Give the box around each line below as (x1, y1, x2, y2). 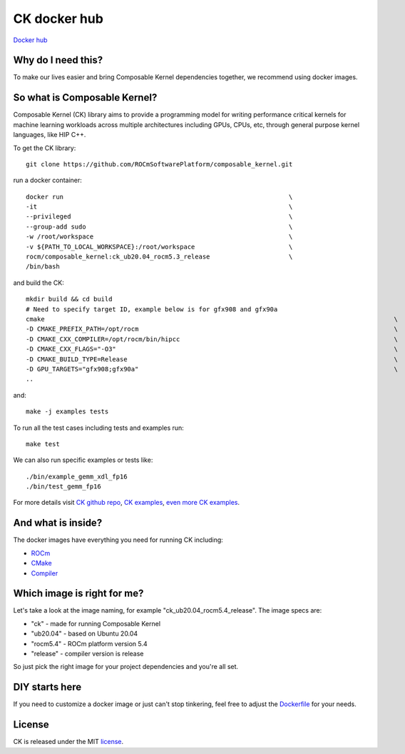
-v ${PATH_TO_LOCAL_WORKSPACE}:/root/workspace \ (26, 243, 293, 251)
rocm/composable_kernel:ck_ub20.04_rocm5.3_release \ (26, 253, 293, 261)
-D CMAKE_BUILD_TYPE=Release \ (26, 355, 399, 363)
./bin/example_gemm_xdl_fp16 (26, 472, 128, 481)
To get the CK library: (13, 144, 76, 152)
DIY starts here (13, 681, 82, 693)
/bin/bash (26, 263, 60, 271)
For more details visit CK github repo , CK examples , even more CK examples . (13, 498, 240, 507)
